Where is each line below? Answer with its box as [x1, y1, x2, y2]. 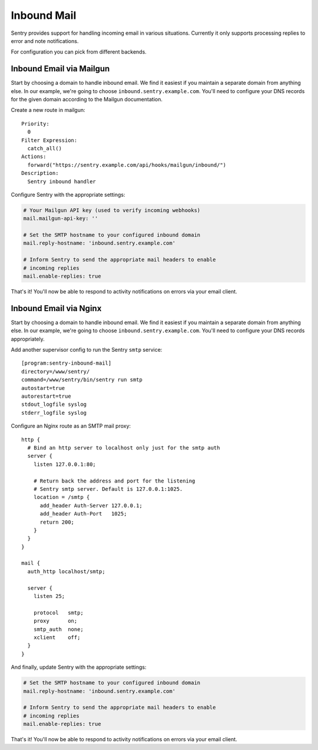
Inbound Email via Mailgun [11, 64, 110, 74]
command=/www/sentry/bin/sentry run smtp [21, 376, 143, 383]
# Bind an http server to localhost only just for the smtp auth [27, 445, 220, 451]
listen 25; [33, 593, 65, 600]
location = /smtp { [33, 494, 90, 501]
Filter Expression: [21, 137, 78, 144]
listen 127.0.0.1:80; [33, 461, 97, 468]
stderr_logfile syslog [21, 409, 87, 416]
